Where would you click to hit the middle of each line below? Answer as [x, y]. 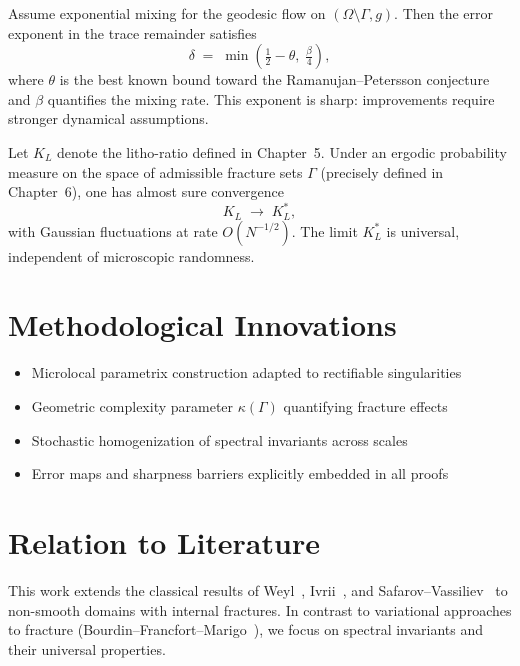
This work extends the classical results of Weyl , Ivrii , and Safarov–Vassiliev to [258, 589]
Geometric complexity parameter [132, 406]
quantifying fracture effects [365, 406]
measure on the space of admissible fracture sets [155, 171]
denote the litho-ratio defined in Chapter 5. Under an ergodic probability [282, 151]
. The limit [324, 230]
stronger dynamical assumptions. [108, 118]
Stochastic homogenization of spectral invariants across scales [219, 439]
